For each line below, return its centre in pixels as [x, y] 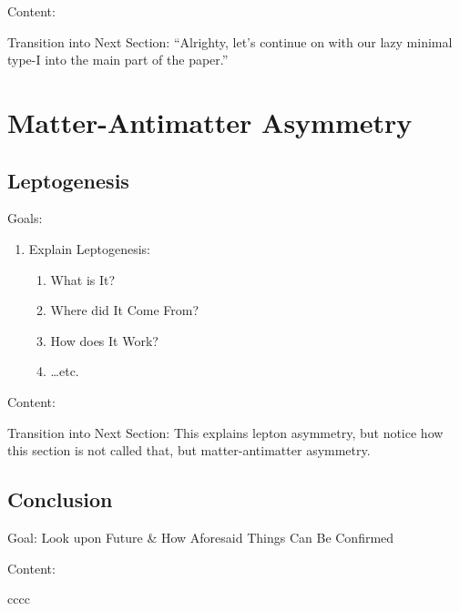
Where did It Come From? [125, 310]
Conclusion [60, 499]
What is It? [83, 279]
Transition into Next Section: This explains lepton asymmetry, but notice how [225, 432]
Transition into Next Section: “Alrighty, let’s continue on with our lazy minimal [230, 41]
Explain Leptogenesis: [89, 248]
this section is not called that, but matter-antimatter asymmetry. [189, 450]
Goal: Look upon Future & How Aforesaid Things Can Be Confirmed [201, 537]
